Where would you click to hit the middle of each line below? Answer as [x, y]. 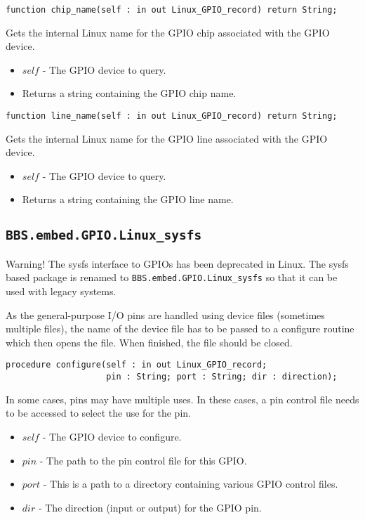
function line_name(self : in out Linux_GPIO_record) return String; [172, 116]
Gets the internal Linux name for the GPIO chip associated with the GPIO [168, 32]
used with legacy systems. [61, 291]
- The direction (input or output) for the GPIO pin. [150, 507]
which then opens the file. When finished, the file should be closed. [149, 342]
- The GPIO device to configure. [112, 436]
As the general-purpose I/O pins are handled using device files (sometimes [165, 314]
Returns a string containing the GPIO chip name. [129, 93]
